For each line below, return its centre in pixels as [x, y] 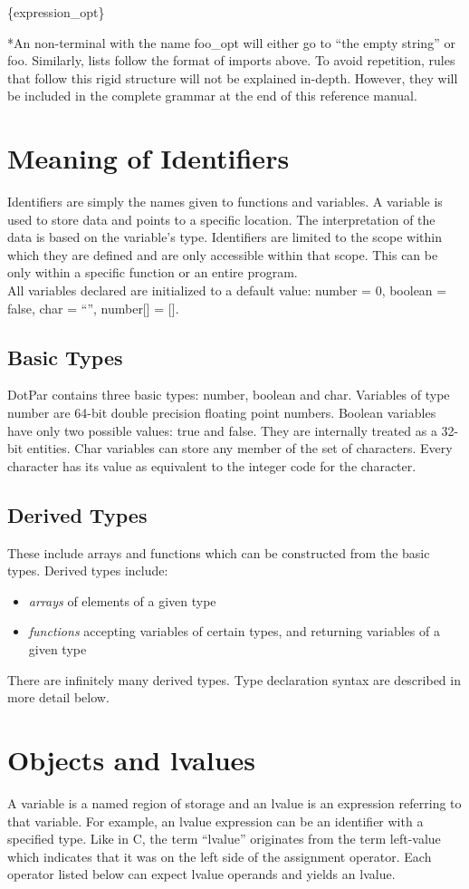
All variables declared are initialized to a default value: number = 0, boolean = [227, 290]
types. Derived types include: [88, 570]
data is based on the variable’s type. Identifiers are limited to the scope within [225, 237]
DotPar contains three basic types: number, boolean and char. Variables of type [229, 395]
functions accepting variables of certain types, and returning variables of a [234, 631]
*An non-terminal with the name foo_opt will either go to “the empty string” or [231, 42]
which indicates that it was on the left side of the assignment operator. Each [220, 856]
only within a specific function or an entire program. [153, 272]
